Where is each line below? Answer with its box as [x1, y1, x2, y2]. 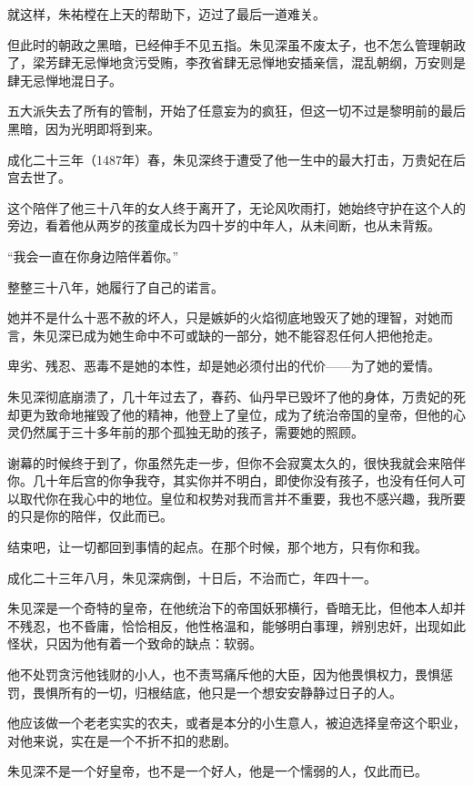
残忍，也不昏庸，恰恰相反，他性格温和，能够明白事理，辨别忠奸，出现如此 [19, 616, 466, 635]
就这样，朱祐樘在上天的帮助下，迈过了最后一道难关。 [7, 5, 326, 23]
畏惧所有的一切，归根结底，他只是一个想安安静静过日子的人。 [32, 682, 402, 701]
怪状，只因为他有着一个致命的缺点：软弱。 [7, 634, 262, 653]
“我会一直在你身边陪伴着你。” [7, 246, 179, 265]
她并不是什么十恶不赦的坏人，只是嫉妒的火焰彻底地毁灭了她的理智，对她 [7, 308, 440, 327]
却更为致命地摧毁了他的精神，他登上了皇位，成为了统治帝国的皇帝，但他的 [7, 404, 453, 424]
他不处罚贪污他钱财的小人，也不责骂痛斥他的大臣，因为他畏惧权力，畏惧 [7, 665, 440, 684]
